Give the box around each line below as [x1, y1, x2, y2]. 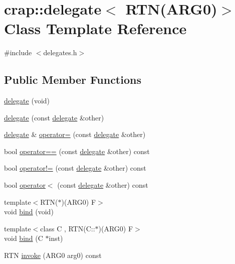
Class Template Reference [4, 18, 187, 39]
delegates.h [43, 47, 77, 58]
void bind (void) [4, 206, 54, 217]
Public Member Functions [4, 72, 141, 87]
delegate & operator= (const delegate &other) [4, 129, 146, 140]
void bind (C [4, 233, 43, 243]
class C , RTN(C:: [40, 223, 95, 233]
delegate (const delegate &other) [4, 112, 104, 122]
